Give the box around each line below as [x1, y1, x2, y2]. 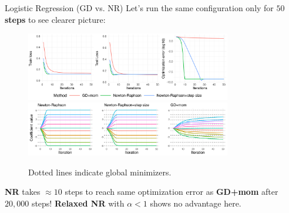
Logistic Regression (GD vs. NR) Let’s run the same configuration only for [5, 2, 274, 13]
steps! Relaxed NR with [31, 197, 125, 209]
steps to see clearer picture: [5, 13, 106, 25]
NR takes [5, 185, 41, 198]
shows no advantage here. [150, 197, 241, 209]
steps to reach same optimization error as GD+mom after [65, 185, 278, 198]
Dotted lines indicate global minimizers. [28, 165, 172, 178]
